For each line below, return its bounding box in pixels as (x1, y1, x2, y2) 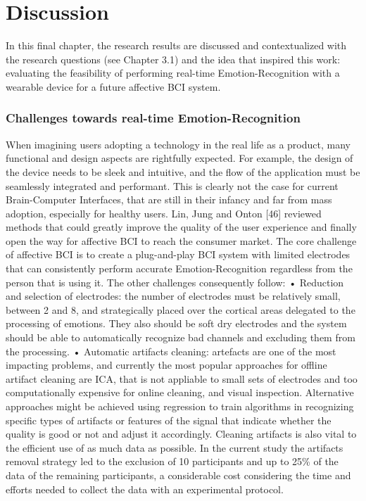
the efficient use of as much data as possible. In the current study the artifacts (6, 440, 343, 455)
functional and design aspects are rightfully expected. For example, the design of (6, 151, 353, 165)
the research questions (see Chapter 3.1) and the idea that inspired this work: (6, 51, 341, 66)
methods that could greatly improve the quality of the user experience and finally (6, 220, 357, 234)
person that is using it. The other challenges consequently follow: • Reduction (6, 274, 344, 289)
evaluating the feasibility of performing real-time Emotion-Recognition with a (6, 65, 340, 80)
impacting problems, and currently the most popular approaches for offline (6, 357, 327, 372)
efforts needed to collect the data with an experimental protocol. (6, 481, 284, 496)
